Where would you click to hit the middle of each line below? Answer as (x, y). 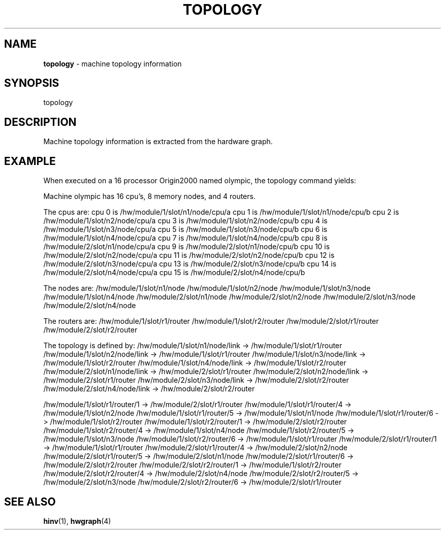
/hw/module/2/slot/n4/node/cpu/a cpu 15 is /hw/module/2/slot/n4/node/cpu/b (174, 273)
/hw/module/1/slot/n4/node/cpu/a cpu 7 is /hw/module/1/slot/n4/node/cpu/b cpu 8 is (185, 238)
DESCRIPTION (40, 122)
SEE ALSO (30, 502)
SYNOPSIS (32, 83)
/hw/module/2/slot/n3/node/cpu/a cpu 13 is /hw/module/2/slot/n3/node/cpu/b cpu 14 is (190, 264)
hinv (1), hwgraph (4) (77, 521)
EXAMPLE (30, 161)
